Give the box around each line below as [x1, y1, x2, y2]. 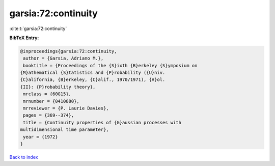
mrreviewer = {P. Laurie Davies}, [23, 105, 109, 112]
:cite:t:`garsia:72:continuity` [9, 25, 67, 32]
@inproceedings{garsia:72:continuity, [20, 48, 117, 54]
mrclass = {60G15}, [23, 91, 71, 97]
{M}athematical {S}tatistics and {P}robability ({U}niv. [20, 70, 166, 76]
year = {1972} [23, 134, 58, 140]
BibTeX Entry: [9, 35, 39, 41]
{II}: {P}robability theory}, [20, 84, 96, 90]
